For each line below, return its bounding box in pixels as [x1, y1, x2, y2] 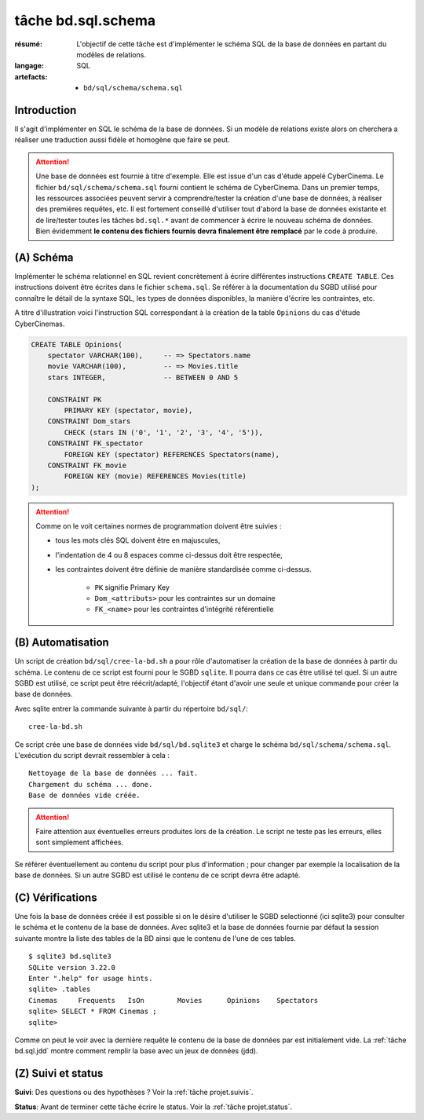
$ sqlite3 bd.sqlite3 [28, 952, 111, 961]
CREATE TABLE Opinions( [31, 340, 123, 349]
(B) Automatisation [14, 636, 109, 650]
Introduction [14, 103, 77, 117]
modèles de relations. [76, 49, 147, 59]
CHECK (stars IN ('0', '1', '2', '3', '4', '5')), [64, 428, 263, 437]
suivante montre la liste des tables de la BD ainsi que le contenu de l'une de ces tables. [14, 933, 296, 942]
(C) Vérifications [14, 891, 97, 904]
